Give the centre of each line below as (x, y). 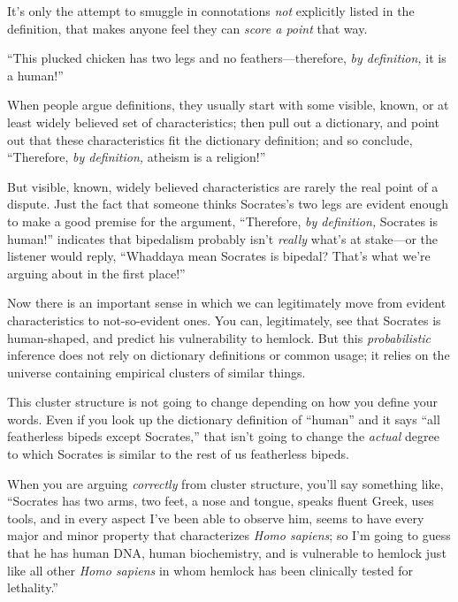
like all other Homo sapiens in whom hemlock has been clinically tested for (210, 570)
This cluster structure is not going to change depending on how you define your (222, 402)
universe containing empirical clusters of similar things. (156, 372)
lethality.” (33, 587)
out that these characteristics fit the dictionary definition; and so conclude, (210, 139)
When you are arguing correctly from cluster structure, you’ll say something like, (225, 483)
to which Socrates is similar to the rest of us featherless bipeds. (178, 454)
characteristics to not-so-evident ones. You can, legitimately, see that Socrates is (224, 320)
